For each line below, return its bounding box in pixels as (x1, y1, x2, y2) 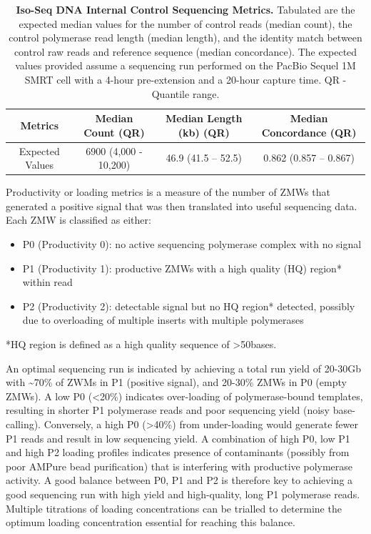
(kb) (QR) (178, 124, 230, 139)
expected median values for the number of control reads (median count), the (19, 16, 352, 31)
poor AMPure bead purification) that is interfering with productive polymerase (6, 458, 353, 473)
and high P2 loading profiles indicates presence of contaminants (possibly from (6, 445, 350, 460)
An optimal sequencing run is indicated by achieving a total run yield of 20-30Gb (6, 360, 362, 375)
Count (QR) (83, 124, 145, 139)
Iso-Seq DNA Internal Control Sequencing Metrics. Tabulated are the (16, 2, 355, 16)
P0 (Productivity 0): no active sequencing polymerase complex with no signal (22, 237, 362, 252)
